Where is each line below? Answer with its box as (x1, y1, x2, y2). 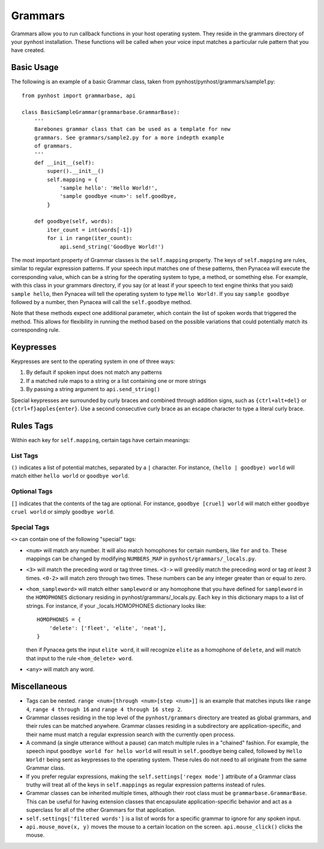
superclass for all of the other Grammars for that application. (26, 806, 176, 814)
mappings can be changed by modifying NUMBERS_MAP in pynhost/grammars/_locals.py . (26, 555, 257, 562)
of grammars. (34, 142, 73, 149)
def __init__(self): (34, 159, 95, 166)
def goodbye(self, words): (34, 218, 114, 225)
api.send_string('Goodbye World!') (59, 243, 164, 250)
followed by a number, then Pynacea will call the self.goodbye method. (11, 299, 192, 305)
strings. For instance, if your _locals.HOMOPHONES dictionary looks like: (26, 602, 206, 609)
